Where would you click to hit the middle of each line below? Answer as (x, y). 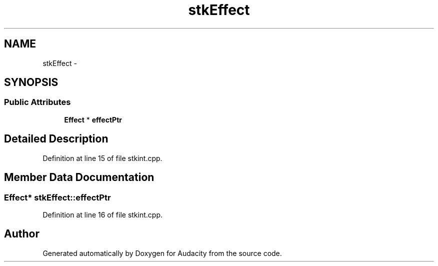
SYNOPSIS (31, 82)
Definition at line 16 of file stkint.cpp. (102, 214)
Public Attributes (37, 102)
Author (22, 234)
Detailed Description (56, 139)
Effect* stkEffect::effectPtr (57, 197)
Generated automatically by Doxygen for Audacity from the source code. (162, 253)
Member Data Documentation (79, 177)
